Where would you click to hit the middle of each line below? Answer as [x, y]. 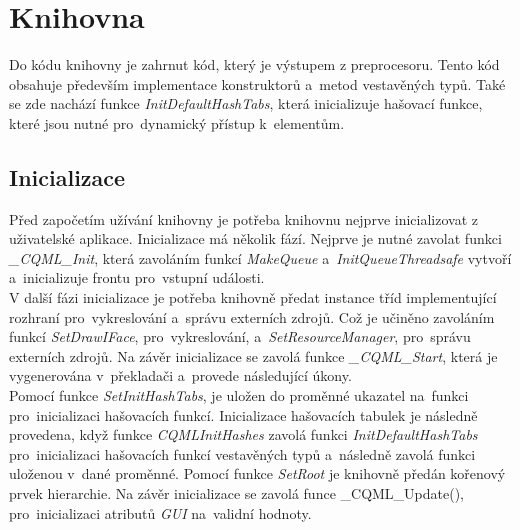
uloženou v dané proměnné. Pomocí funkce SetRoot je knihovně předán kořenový [257, 473]
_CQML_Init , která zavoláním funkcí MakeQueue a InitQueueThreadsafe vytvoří [260, 257]
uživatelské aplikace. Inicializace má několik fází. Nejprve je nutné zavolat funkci [255, 238]
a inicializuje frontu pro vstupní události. [137, 277]
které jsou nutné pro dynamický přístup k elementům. [177, 122]
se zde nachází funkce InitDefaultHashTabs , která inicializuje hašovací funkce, [246, 103]
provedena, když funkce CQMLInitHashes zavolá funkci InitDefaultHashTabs [243, 434]
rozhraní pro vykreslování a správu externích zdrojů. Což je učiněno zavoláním [252, 316]
